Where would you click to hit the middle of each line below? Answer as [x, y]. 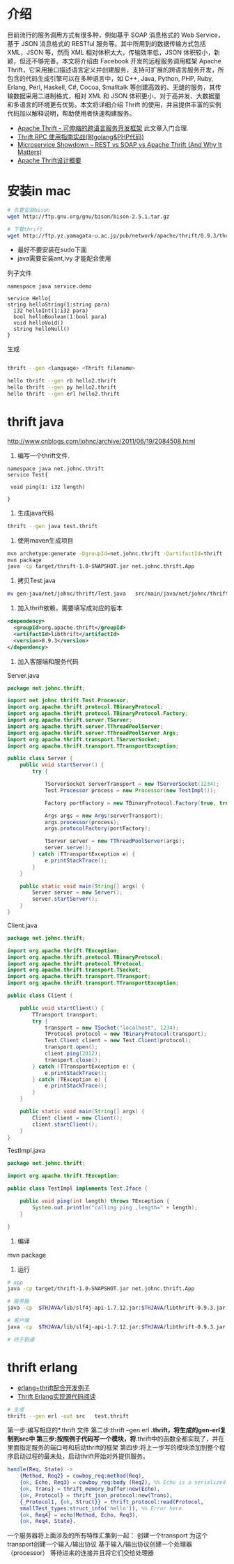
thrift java [36, 422]
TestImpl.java [26, 1151]
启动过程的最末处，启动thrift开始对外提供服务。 [81, 1456]
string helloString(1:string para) [59, 305]
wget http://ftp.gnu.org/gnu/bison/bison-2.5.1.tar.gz [88, 217]
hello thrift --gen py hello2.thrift [62, 387]
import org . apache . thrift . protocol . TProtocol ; [76, 963]
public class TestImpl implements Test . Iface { [78, 1189]
